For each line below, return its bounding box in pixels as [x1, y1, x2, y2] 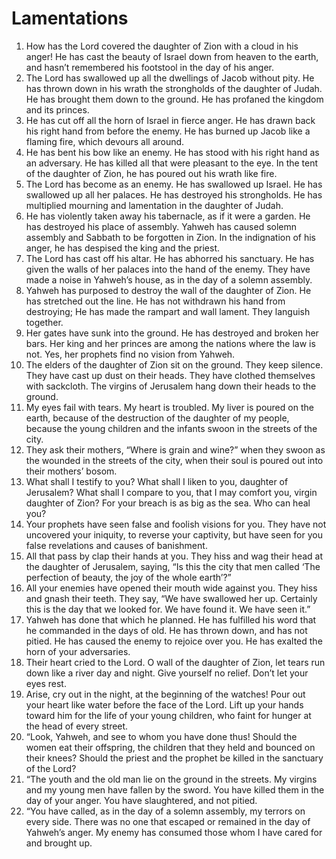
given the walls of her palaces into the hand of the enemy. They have [25, 263, 311, 275]
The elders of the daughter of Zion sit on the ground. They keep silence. [25, 358, 324, 371]
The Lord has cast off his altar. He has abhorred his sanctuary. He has [25, 252, 315, 264]
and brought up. [25, 837, 93, 849]
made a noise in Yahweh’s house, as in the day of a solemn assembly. [25, 273, 313, 286]
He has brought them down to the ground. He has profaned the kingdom [25, 93, 324, 105]
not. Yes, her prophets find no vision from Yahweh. [25, 348, 236, 360]
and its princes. [25, 103, 90, 116]
